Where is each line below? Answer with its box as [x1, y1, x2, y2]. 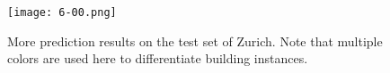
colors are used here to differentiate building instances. [7, 49, 308, 68]
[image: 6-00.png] [7, 6, 117, 19]
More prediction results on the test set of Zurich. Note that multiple [7, 31, 383, 50]
